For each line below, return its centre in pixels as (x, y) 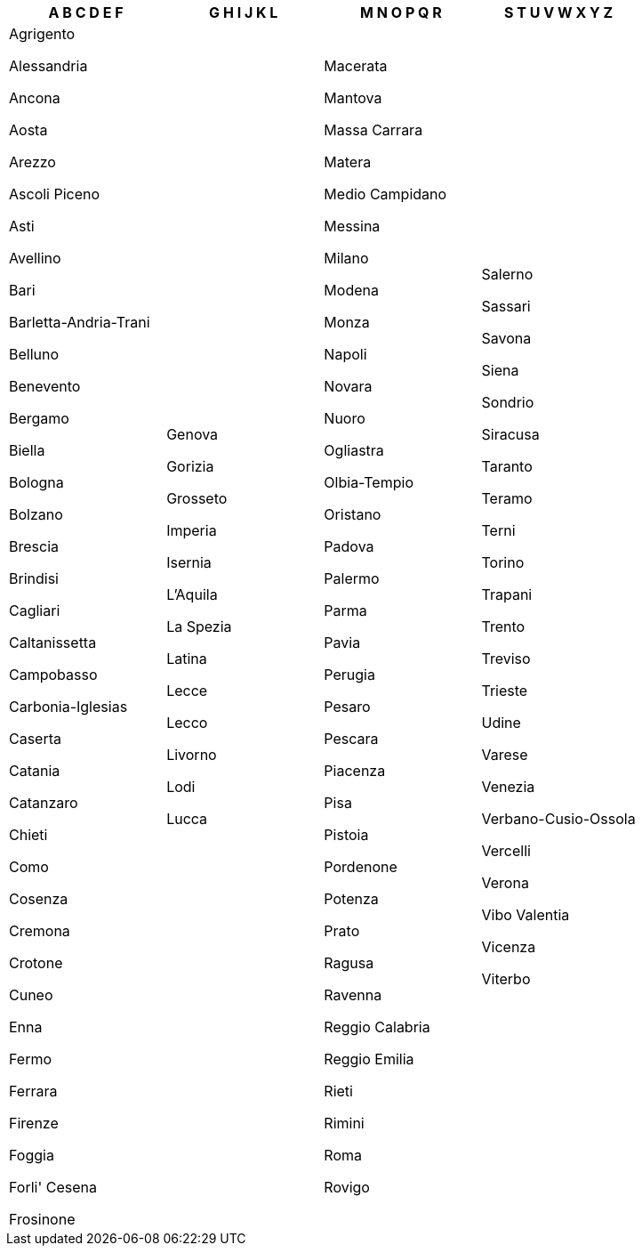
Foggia (32, 1155)
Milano (346, 258)
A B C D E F (86, 12)
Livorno (192, 755)
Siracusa (510, 434)
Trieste (505, 691)
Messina (352, 226)
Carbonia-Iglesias (68, 707)
